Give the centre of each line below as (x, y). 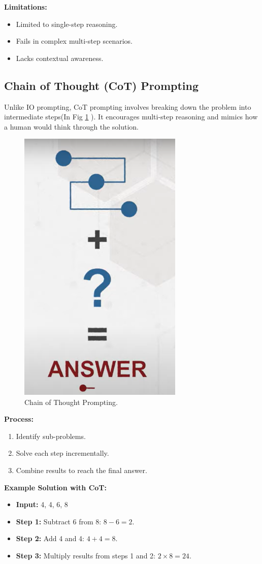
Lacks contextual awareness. (60, 58)
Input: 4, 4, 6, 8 (42, 504)
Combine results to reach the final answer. (81, 470)
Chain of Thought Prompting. (71, 402)
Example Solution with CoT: (55, 487)
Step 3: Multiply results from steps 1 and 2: (86, 555)
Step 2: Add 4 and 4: (50, 538)
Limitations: (26, 7)
